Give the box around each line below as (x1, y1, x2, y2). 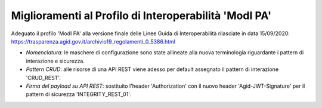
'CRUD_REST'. (26, 74, 61, 81)
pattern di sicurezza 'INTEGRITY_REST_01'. (26, 91, 131, 98)
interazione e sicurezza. (26, 57, 85, 64)
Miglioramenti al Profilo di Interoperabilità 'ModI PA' (11, 9, 271, 22)
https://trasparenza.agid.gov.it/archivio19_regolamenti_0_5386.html (11, 38, 176, 45)
